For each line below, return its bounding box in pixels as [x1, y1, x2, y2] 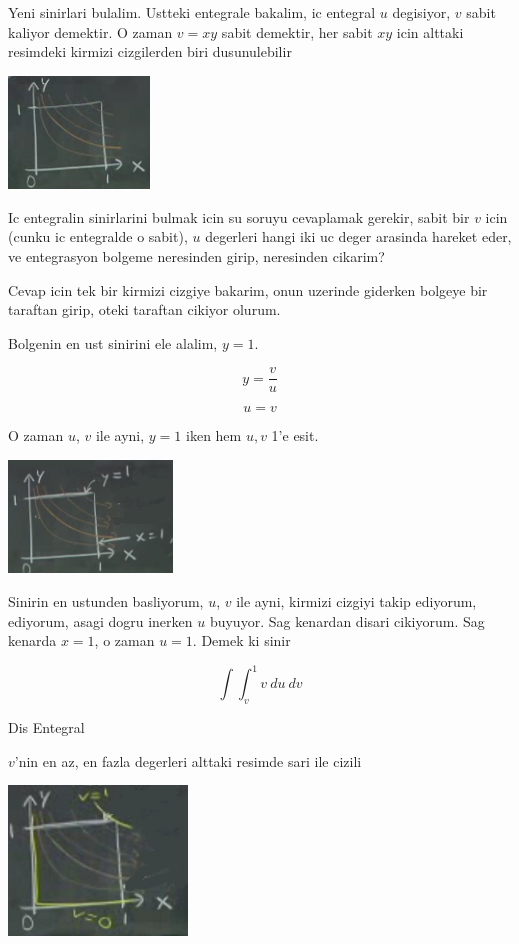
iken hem [186, 425, 242, 446]
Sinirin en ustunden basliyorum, [8, 590, 204, 611]
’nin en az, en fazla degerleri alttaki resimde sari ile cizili [14, 750, 362, 771]
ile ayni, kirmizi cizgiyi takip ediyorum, [236, 590, 477, 611]
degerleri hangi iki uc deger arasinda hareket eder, [205, 226, 512, 247]
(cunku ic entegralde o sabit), [8, 226, 188, 247]
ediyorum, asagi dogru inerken [8, 610, 193, 631]
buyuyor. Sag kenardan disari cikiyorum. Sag [209, 610, 485, 631]
